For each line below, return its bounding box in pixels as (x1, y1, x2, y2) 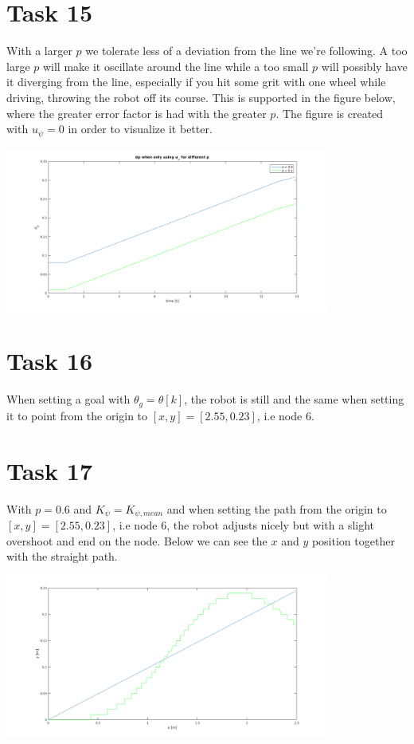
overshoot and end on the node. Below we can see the (6, 532, 268, 549)
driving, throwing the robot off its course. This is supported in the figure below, (6, 89, 396, 105)
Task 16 (6, 344, 92, 377)
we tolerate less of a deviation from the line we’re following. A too (85, 42, 408, 59)
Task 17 (6, 454, 92, 486)
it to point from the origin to (6, 407, 148, 423)
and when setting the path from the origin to (166, 500, 387, 517)
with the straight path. (6, 548, 118, 565)
